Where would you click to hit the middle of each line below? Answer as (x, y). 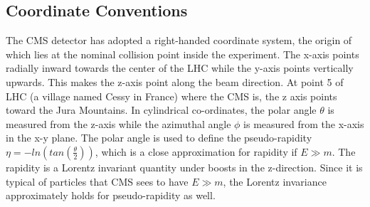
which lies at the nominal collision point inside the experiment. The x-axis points (183, 54)
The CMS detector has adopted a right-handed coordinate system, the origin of (179, 40)
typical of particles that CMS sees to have (97, 181)
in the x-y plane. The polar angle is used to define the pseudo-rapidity (159, 138)
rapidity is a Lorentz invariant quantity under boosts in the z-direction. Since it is (184, 167)
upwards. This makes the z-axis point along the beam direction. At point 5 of (175, 81)
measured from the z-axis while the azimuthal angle (118, 123)
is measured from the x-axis (304, 123)
